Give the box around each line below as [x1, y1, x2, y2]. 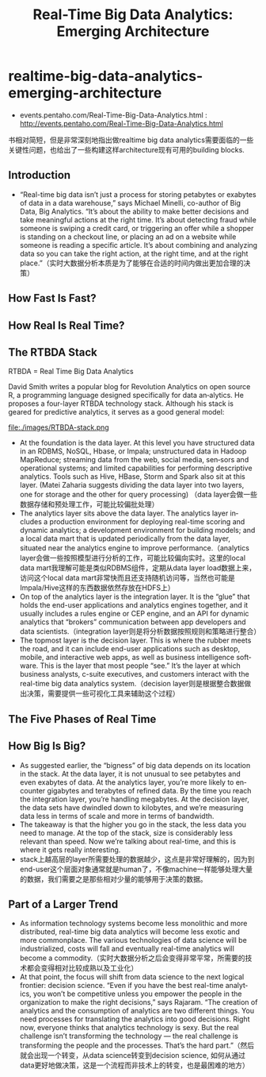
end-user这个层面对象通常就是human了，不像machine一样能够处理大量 [19, 864, 253, 874]
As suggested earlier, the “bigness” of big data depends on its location [19, 760, 251, 770]
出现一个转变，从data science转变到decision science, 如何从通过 [33, 1051, 245, 1060]
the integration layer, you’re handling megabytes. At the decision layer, [19, 794, 249, 804]
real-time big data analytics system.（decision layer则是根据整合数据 [19, 679, 245, 689]
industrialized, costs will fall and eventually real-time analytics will [19, 944, 235, 954]
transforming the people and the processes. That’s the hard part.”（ [19, 1040, 241, 1050]
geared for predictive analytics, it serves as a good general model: [8, 407, 225, 417]
